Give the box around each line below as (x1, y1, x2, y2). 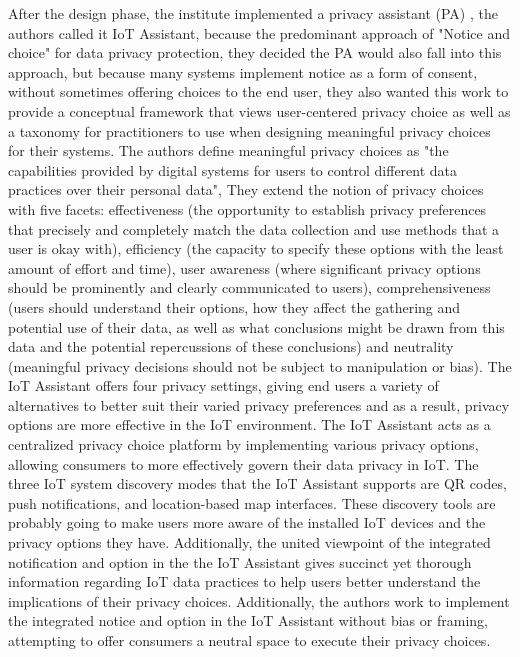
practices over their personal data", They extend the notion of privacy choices (8, 179, 484, 200)
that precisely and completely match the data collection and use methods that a (8, 218, 500, 239)
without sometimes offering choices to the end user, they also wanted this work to (8, 81, 509, 102)
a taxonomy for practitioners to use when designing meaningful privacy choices (8, 120, 491, 141)
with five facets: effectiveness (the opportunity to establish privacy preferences (8, 198, 487, 219)
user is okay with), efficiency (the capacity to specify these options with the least (8, 238, 504, 259)
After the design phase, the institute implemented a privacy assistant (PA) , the (8, 3, 498, 23)
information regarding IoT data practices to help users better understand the (8, 571, 481, 592)
